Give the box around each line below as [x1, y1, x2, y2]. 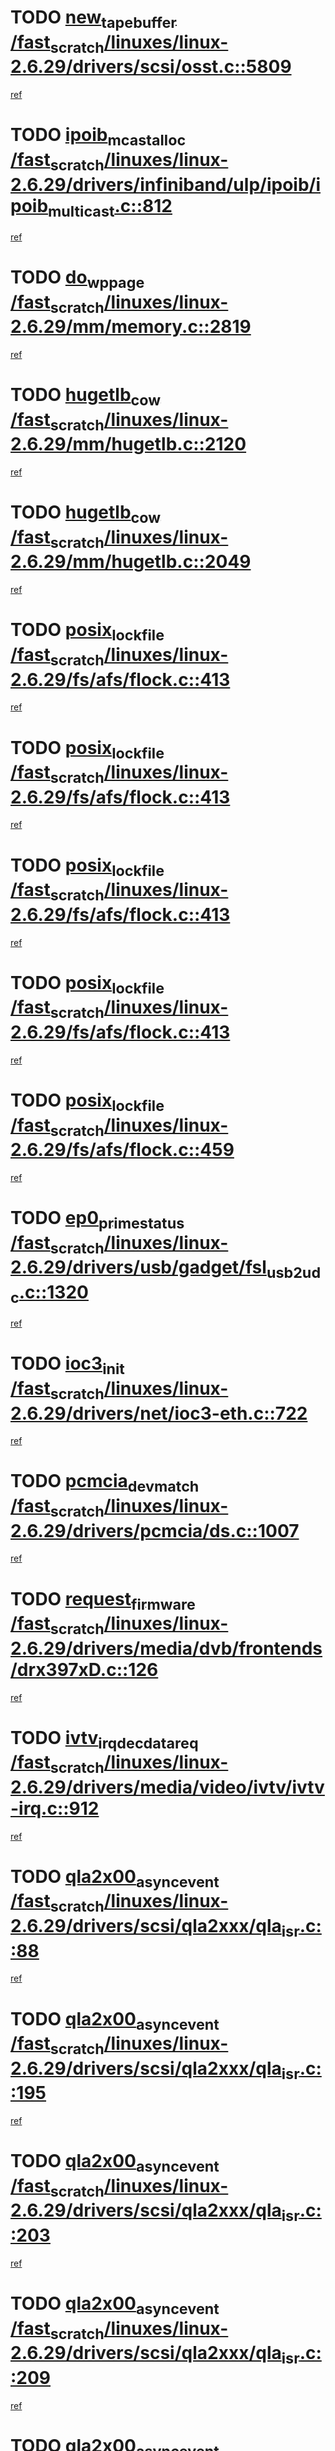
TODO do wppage [10, 266, 145, 292]
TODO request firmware [10, 1587, 196, 1614]
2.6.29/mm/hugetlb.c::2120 [10, 433, 247, 456]
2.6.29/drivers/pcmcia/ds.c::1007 [10, 1519, 300, 1542]
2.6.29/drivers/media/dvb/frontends [10, 1637, 323, 1660]
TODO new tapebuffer [10, 6, 177, 32]
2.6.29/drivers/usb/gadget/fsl [10, 1256, 267, 1279]
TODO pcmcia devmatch [10, 1470, 200, 1496]
